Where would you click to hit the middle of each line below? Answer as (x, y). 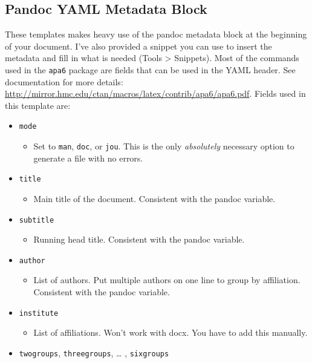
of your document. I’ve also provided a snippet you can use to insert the (138, 46)
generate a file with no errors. (88, 158)
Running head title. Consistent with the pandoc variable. (139, 239)
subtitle (37, 220)
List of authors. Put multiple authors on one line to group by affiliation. (167, 280)
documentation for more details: (64, 81)
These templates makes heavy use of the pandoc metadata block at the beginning (156, 34)
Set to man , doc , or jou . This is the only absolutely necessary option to (164, 146)
